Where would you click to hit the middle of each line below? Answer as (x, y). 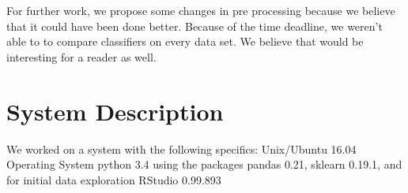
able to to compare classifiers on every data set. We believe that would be (185, 41)
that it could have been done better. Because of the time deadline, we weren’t (195, 26)
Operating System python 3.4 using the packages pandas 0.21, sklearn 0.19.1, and (204, 164)
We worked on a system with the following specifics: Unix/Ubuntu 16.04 (181, 148)
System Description (115, 111)
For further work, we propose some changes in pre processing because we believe (201, 10)
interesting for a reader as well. (81, 56)
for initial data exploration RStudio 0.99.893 (114, 179)
